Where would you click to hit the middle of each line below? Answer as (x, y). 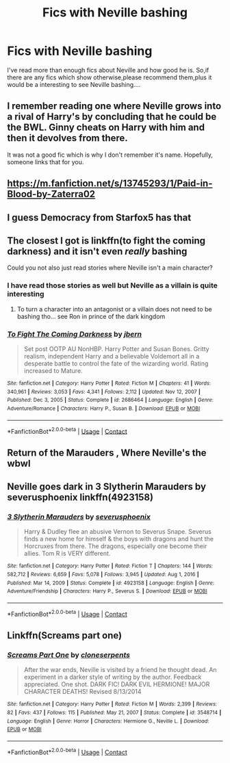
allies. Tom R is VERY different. (67, 554)
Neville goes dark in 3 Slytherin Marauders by (107, 487)
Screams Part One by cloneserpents (68, 655)
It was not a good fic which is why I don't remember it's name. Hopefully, (110, 155)
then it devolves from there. (67, 138)
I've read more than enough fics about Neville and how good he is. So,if (108, 70)
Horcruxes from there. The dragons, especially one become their (115, 546)
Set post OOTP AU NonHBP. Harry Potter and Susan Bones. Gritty (117, 349)
